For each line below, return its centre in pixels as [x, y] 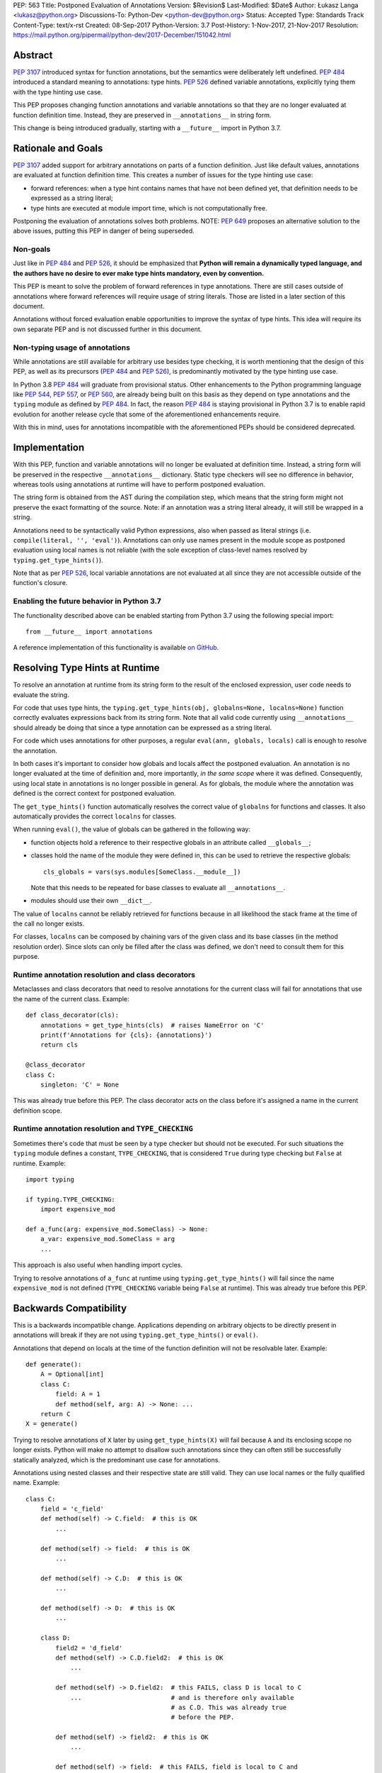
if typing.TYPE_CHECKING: [71, 1199]
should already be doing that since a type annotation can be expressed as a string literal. [143, 728]
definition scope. [38, 1111]
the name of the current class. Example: [71, 999]
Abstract [33, 55]
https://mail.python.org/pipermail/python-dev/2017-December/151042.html [122, 35]
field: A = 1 [78, 1394]
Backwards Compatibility [70, 1308]
